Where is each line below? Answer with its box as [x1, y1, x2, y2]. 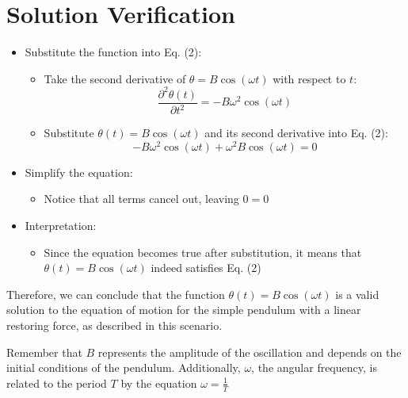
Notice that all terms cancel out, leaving [44, 190, 239, 207]
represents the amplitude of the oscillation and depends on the [97, 343, 402, 360]
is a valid [335, 285, 379, 302]
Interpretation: [25, 217, 97, 234]
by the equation [120, 374, 197, 391]
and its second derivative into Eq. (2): [204, 124, 388, 141]
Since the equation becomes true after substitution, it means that [44, 243, 362, 260]
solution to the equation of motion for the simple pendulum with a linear [6, 301, 361, 318]
